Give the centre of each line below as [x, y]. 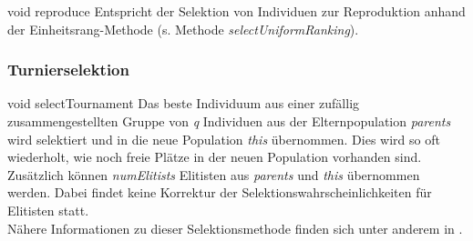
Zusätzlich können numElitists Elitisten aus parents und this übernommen [214, 174]
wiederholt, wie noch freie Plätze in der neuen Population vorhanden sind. [215, 157]
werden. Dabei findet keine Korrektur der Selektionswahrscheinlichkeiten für [220, 192]
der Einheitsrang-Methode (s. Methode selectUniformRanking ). [183, 29]
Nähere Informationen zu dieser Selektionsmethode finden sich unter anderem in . [235, 228]
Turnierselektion [68, 70]
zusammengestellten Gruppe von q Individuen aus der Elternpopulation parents [229, 121]
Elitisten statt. [48, 210]
